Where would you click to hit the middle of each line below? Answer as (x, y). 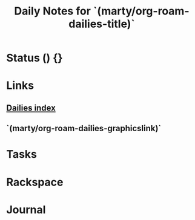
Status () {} (35, 58)
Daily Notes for (52, 11)
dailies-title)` (102, 24)
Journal (26, 209)
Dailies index (31, 108)
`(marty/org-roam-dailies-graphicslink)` (84, 128)
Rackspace (35, 182)
